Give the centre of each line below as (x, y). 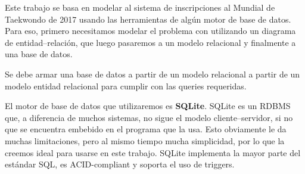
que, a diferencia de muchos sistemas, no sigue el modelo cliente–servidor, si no (149, 117)
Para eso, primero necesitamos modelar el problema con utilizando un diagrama (150, 31)
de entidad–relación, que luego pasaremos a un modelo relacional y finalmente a (150, 42)
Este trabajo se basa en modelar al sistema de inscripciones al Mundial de (140, 7)
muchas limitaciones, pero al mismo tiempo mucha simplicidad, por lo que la (145, 140)
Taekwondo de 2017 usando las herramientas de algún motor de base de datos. (148, 19)
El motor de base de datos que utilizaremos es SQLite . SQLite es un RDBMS (148, 106)
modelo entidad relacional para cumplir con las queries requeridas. (126, 86)
